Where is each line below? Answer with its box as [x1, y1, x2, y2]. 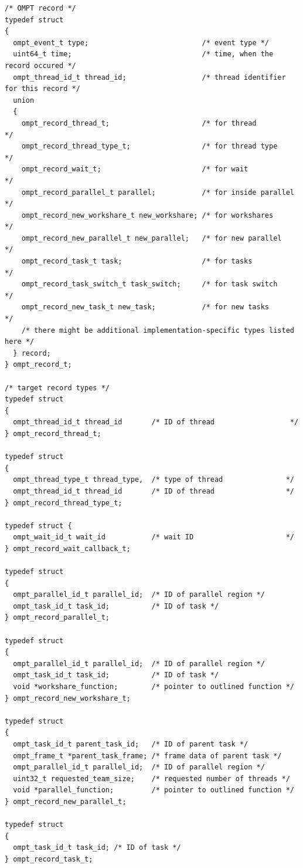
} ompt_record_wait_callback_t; [5, 544, 131, 553]
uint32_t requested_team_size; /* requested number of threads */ [13, 774, 290, 783]
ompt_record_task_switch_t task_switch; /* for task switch [21, 280, 278, 289]
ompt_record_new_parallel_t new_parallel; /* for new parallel [21, 234, 282, 242]
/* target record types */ [5, 383, 110, 392]
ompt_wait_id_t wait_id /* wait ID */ [13, 533, 294, 542]
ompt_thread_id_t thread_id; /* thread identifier [13, 73, 286, 82]
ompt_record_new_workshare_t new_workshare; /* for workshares [21, 211, 274, 219]
